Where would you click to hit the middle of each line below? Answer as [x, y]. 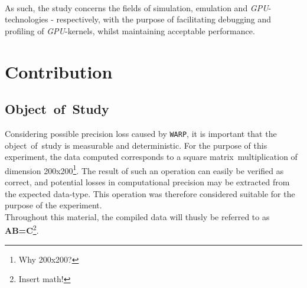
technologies [27, 19]
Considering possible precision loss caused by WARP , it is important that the [141, 133]
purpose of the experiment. [53, 205]
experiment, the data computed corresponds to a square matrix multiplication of [151, 157]
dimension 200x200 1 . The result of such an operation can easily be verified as [144, 169]
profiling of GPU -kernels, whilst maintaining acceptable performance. [130, 30]
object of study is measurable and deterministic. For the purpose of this [136, 145]
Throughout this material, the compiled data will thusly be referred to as [137, 216]
